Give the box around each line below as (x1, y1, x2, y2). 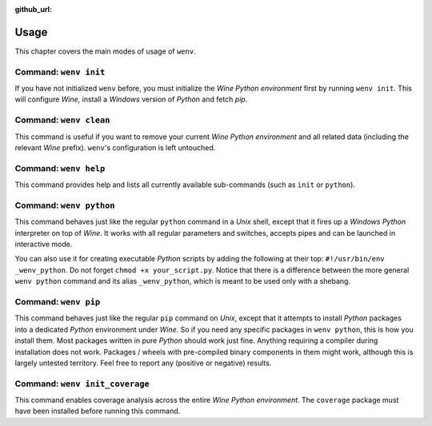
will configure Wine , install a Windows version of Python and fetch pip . (14, 94, 248, 104)
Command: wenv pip (14, 296, 101, 307)
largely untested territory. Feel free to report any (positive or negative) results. (14, 358, 272, 368)
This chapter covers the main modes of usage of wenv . (14, 46, 196, 56)
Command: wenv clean (14, 114, 110, 125)
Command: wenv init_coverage (14, 378, 150, 389)
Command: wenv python (14, 200, 115, 211)
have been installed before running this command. (14, 406, 181, 416)
